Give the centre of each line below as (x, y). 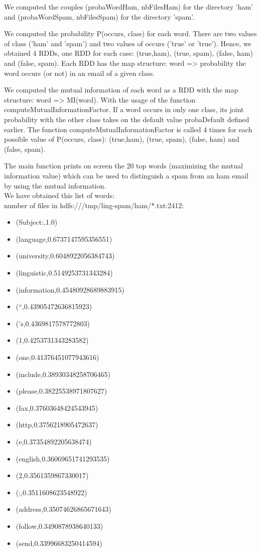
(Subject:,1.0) (37, 222)
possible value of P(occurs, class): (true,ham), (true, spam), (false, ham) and (122, 139)
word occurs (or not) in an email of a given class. (80, 73)
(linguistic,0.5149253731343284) (64, 273)
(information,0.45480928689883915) (70, 289)
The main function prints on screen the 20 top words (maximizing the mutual (123, 166)
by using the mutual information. (55, 185)
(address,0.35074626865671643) (63, 509)
